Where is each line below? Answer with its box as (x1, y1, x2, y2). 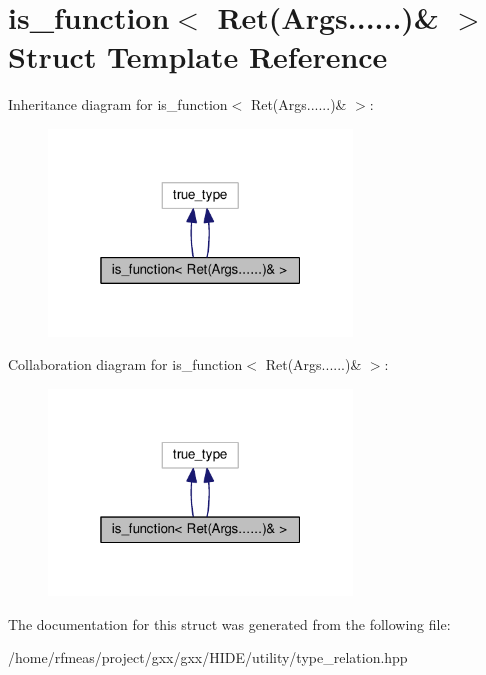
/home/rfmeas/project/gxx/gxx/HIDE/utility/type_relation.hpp (8, 647, 408, 668)
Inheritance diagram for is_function (8, 94, 228, 115)
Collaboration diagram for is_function (8, 354, 243, 375)
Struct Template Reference (8, 36, 388, 77)
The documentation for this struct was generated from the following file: (8, 613, 451, 634)
